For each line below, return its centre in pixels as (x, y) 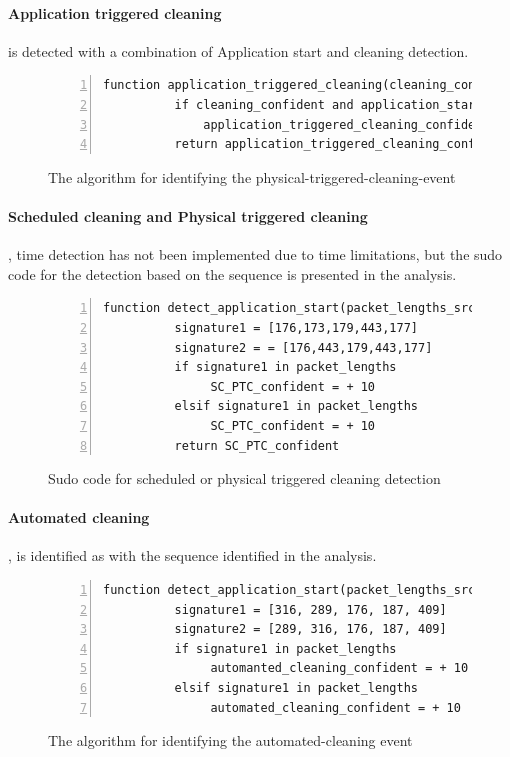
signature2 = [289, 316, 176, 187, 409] (310, 629)
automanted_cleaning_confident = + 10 (339, 668)
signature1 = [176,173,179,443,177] (296, 327)
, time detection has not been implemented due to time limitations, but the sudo (255, 254)
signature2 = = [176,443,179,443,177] (303, 347)
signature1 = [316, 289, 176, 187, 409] (310, 609)
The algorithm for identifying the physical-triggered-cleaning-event (252, 176)
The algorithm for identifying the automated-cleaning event (230, 740)
